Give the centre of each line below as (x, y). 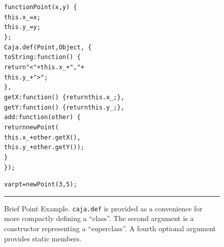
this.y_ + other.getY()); (44, 147)
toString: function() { (43, 57)
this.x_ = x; (22, 17)
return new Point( (32, 127)
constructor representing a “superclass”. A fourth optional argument (110, 228)
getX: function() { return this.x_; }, (64, 97)
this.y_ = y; (22, 27)
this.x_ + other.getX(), (43, 137)
